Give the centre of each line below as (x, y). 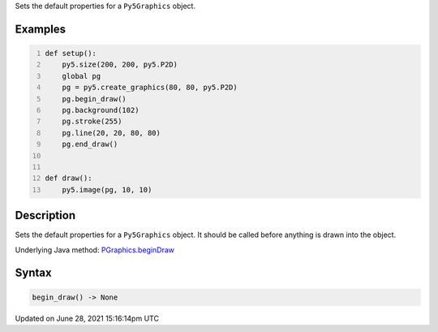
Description (45, 216)
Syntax (33, 273)
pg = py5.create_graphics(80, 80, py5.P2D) (150, 88)
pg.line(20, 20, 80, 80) (112, 133)
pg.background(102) (101, 110)
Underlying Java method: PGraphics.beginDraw (94, 250)
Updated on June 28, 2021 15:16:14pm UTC (87, 318)
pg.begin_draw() (94, 99)
